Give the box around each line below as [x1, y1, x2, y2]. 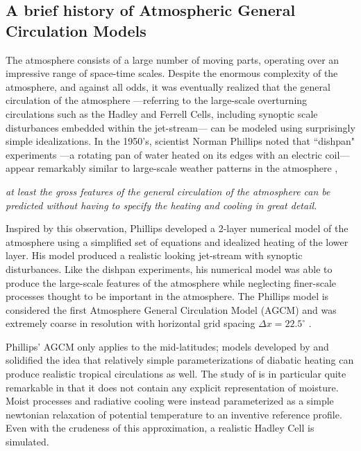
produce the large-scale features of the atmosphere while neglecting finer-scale [6, 275, 337, 290]
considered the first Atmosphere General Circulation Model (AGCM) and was [6, 302, 337, 317]
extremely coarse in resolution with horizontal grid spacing [6, 316, 255, 330]
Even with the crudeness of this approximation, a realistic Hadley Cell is [6, 421, 314, 435]
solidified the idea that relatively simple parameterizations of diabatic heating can [6, 353, 354, 367]
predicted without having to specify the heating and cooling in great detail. [6, 197, 317, 212]
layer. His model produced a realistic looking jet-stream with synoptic [6, 248, 303, 263]
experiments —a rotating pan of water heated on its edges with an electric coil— [6, 147, 350, 161]
